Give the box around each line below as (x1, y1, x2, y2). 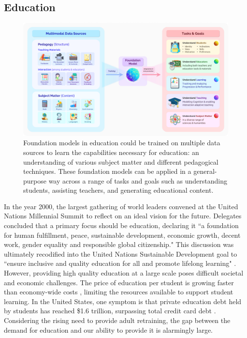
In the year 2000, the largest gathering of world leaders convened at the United (4, 201, 238, 211)
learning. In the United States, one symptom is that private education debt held (4, 296, 242, 306)
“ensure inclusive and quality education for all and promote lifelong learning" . (4, 258, 236, 268)
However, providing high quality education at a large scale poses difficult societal (4, 268, 244, 278)
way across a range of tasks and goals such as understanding (48, 175, 228, 185)
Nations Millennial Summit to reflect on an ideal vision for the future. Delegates (4, 211, 242, 221)
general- (193, 166, 217, 176)
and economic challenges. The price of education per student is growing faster (4, 277, 234, 287)
